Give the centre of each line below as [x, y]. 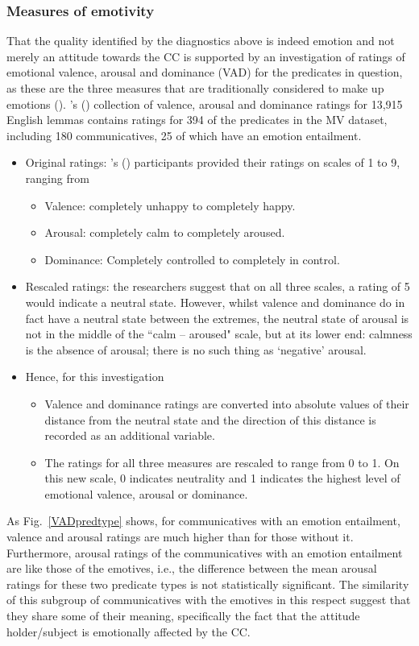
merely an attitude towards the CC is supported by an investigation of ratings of [206, 56]
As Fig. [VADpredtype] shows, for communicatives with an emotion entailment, [203, 521]
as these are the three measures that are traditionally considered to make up [195, 88]
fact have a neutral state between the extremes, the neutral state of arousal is [217, 318]
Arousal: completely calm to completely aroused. [165, 232]
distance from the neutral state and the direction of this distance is [210, 419]
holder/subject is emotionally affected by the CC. [129, 631]
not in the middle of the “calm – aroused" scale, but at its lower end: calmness [219, 334]
